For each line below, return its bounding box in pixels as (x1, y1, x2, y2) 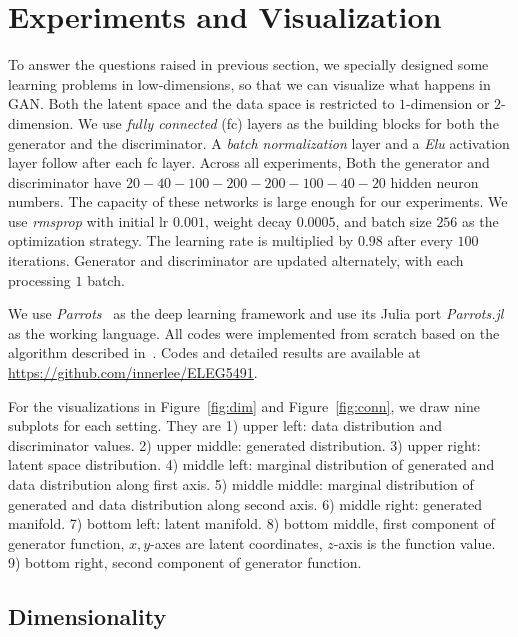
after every (387, 230, 453, 251)
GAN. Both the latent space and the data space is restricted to (8, 93, 395, 114)
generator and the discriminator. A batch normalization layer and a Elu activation (8, 132, 510, 153)
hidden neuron (390, 171, 479, 192)
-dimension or (406, 93, 490, 114)
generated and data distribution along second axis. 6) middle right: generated (8, 493, 483, 514)
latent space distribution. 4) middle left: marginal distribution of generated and (8, 454, 495, 475)
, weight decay (204, 210, 292, 231)
